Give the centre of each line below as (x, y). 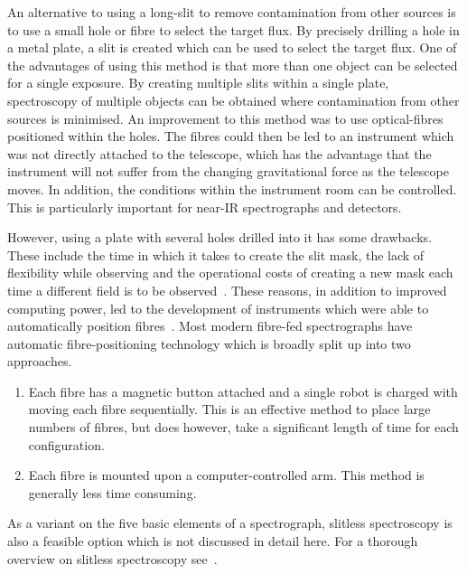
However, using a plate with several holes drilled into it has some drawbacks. (219, 237)
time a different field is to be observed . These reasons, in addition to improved (227, 290)
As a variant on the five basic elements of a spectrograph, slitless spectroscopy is (230, 523)
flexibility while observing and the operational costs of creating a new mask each (230, 273)
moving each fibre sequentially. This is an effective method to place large (229, 409)
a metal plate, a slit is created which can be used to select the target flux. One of (232, 47)
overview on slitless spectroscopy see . (112, 558)
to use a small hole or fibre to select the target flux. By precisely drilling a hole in (233, 29)
